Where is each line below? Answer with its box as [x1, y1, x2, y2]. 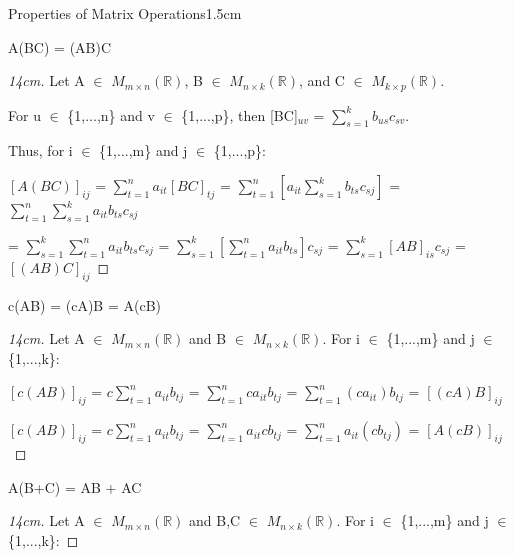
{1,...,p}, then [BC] [181, 104, 298, 125]
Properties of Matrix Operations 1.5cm [8, 3, 242, 23]
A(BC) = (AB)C [8, 36, 112, 57]
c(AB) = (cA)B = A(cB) [8, 294, 161, 315]
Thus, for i [8, 140, 73, 161]
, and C [299, 70, 345, 91]
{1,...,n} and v [67, 104, 155, 125]
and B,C [189, 510, 241, 531]
